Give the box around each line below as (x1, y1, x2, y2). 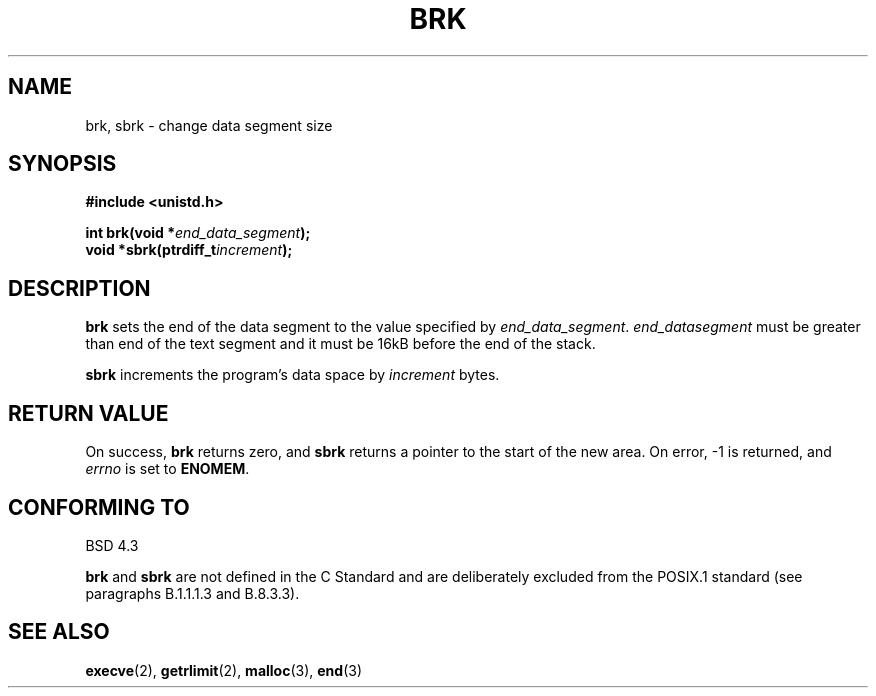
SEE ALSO (8, 619, 110, 645)
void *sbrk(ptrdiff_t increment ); (85, 241, 293, 259)
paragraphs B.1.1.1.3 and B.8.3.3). (85, 584, 300, 602)
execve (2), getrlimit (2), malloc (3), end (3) (85, 661, 363, 679)
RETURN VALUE (8, 400, 169, 426)
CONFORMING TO (8, 494, 190, 520)
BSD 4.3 (85, 536, 139, 554)
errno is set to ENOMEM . (85, 460, 250, 478)
